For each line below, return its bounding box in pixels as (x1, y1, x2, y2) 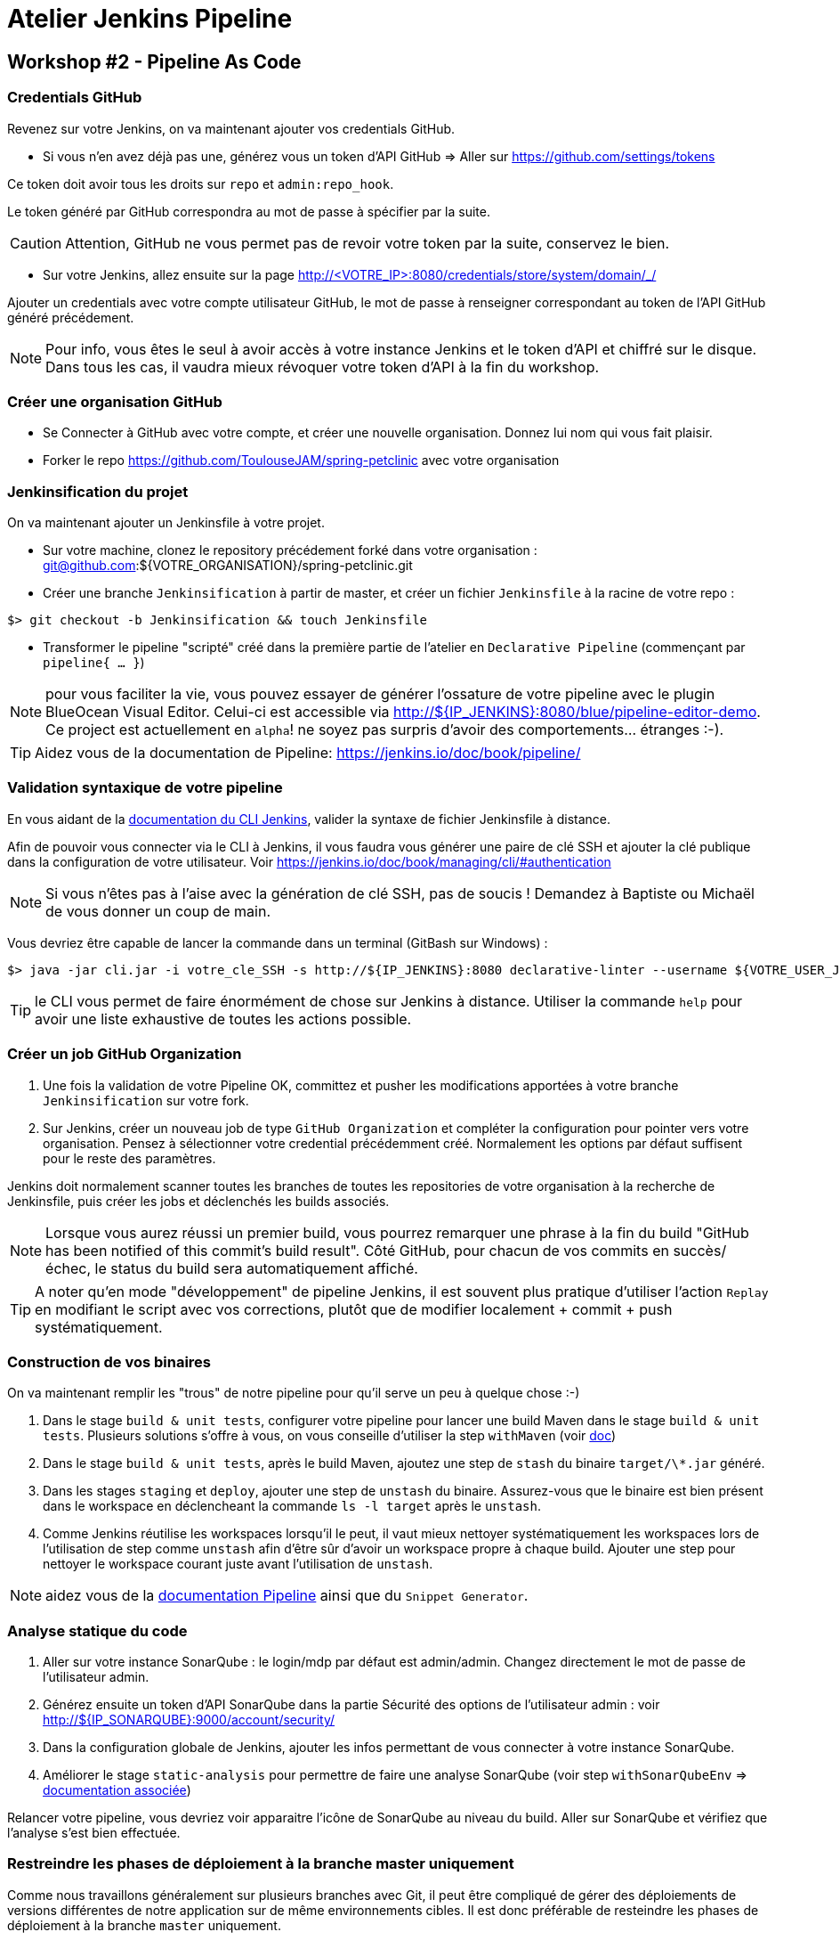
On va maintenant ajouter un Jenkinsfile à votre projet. (7, 515, 325, 531)
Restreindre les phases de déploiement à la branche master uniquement (7, 1854, 514, 1873)
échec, (45, 1259, 92, 1277)
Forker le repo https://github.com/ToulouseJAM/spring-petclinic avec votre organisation (43, 452, 560, 469)
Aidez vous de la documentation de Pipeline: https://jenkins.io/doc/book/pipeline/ (35, 744, 581, 762)
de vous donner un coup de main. (45, 901, 271, 920)
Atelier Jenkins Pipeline (7, 4, 293, 34)
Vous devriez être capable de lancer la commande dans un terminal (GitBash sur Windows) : (7, 934, 548, 950)
